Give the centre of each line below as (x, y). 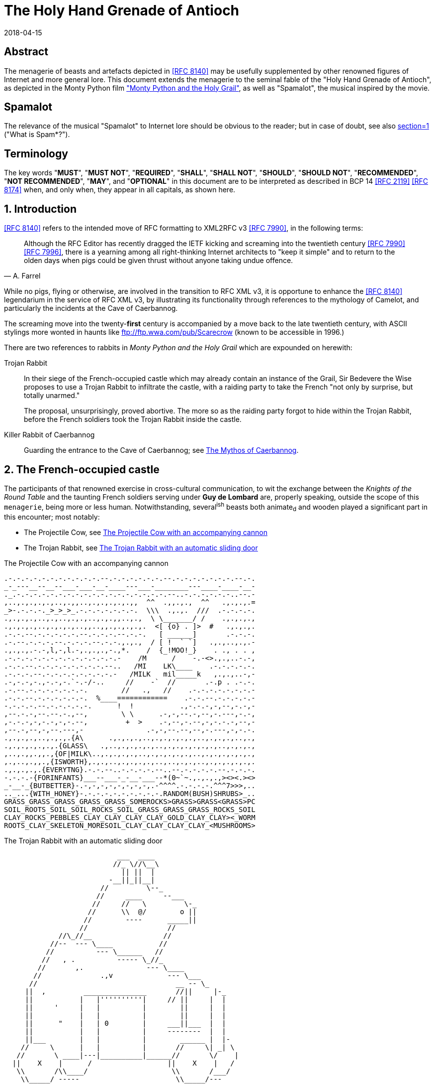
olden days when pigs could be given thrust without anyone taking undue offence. (159, 261)
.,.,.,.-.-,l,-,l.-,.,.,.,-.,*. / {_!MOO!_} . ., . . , (130, 650)
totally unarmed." (52, 396)
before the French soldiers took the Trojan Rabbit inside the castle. (133, 419)
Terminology (36, 153)
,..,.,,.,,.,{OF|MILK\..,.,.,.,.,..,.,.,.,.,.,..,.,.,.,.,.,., (130, 754)
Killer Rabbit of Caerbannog (49, 435)
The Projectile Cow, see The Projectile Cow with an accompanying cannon (146, 533)
